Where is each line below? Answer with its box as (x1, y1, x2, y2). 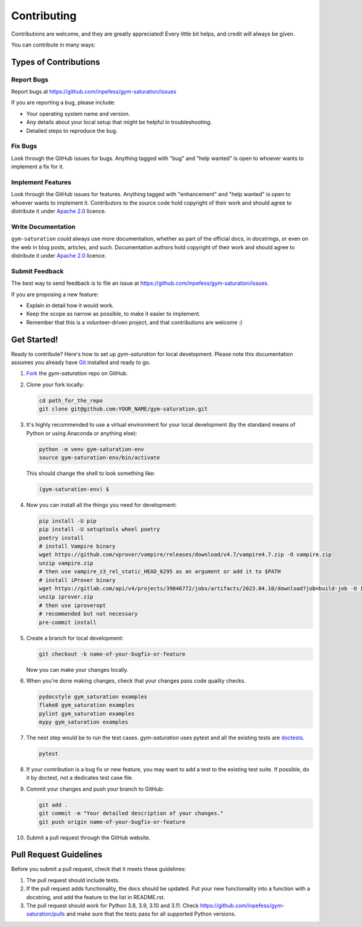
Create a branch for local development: (26, 634, 124, 642)
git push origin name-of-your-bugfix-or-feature (39, 818, 186, 825)
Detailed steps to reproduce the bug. (26, 127, 118, 134)
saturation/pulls (26, 910, 65, 917)
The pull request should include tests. (26, 876, 120, 884)
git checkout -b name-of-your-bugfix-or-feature (39, 651, 186, 657)
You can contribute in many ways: (11, 41, 96, 48)
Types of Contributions (11, 57, 100, 67)
